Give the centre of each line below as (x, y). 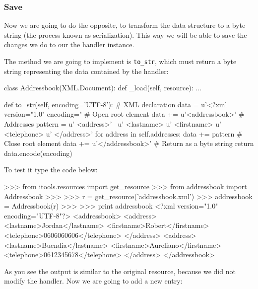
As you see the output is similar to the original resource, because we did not (120, 271)
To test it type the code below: (51, 170)
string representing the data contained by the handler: (86, 71)
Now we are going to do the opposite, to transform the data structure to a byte (125, 25)
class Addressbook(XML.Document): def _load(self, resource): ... (103, 88)
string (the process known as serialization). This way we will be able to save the (126, 35)
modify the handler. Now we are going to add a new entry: (93, 281)
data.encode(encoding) (38, 153)
